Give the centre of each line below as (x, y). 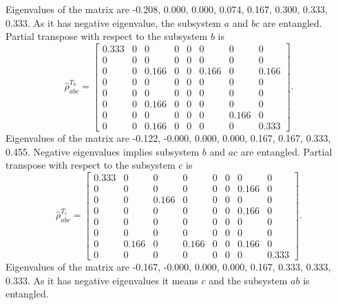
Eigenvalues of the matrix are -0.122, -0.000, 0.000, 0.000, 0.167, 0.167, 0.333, (168, 138)
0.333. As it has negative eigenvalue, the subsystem (114, 22)
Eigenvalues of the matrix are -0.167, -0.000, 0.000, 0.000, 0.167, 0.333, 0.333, (168, 267)
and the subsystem (248, 280)
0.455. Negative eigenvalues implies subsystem (103, 151)
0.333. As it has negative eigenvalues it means (102, 280)
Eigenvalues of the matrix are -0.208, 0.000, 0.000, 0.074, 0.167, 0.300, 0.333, (167, 9)
